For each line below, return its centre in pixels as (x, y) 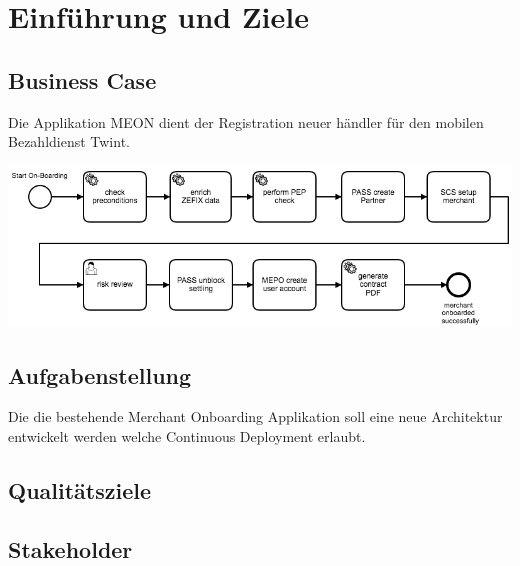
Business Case (82, 79)
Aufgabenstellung (100, 374)
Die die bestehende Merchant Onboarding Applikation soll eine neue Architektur (255, 416)
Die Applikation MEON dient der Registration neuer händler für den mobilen (246, 121)
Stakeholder (70, 548)
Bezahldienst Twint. (69, 141)
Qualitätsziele (80, 490)
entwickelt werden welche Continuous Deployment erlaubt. (187, 436)
